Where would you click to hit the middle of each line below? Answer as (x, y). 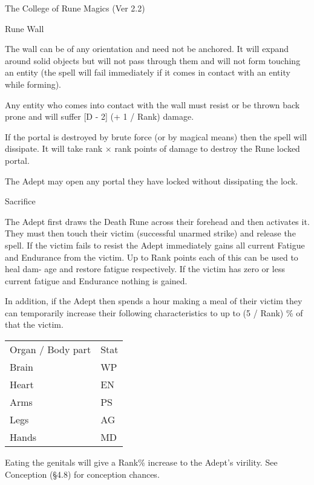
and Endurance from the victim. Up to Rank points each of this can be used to (152, 257)
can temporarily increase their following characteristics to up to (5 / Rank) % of (154, 312)
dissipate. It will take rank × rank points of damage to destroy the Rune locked (152, 148)
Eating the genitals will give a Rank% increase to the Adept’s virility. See (141, 462)
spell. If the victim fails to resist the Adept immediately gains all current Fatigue (155, 245)
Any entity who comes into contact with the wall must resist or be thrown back (152, 104)
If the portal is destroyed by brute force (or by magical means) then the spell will (156, 136)
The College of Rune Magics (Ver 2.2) (75, 8)
